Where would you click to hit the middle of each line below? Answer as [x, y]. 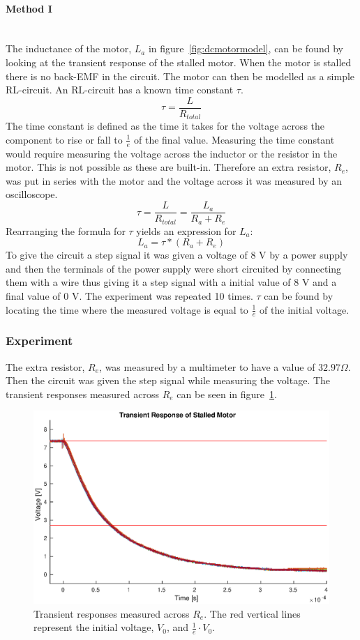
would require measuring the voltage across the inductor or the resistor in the [172, 153]
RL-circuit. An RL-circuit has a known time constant [120, 90]
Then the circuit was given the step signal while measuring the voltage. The [168, 380]
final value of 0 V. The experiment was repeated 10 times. [129, 295]
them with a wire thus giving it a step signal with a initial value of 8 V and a [171, 282]
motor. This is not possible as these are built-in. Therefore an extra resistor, [168, 167]
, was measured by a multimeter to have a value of [207, 366]
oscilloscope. [32, 194]
